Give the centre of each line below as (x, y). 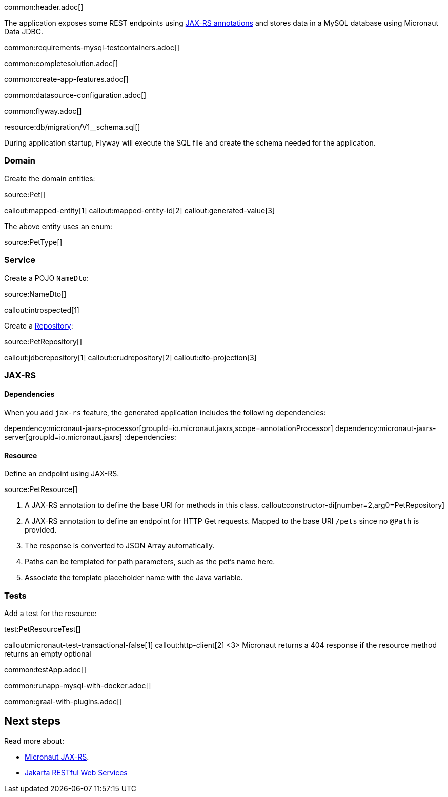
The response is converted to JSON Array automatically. (120, 546)
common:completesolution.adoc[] (61, 63)
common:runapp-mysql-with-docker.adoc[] (78, 686)
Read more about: (34, 741)
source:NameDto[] (35, 294)
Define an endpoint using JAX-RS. (62, 474)
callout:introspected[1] (42, 310)
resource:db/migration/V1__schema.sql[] (72, 127)
